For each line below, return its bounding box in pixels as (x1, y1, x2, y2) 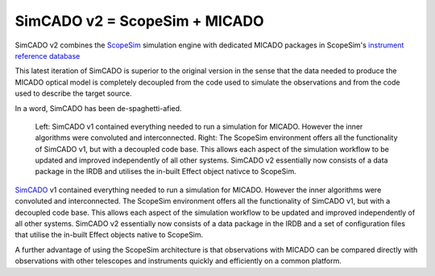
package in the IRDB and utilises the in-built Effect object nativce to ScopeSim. (35, 167, 297, 176)
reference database (14, 51, 81, 60)
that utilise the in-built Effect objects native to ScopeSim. (14, 230, 204, 240)
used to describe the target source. (14, 89, 132, 98)
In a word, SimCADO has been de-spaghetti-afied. (14, 103, 182, 113)
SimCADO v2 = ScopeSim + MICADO (14, 12, 265, 30)
